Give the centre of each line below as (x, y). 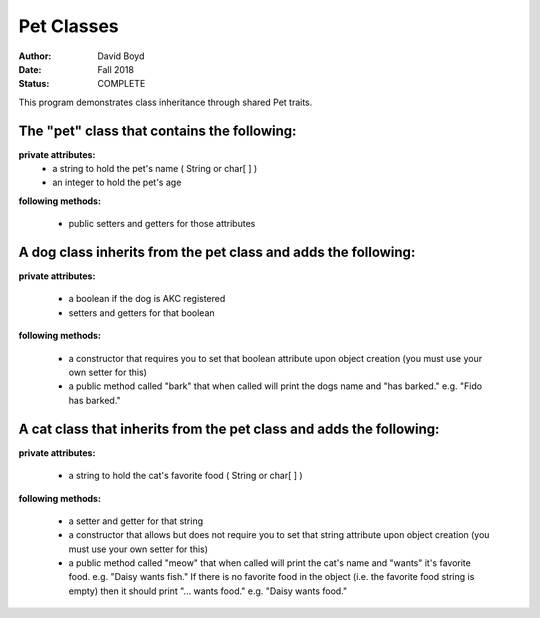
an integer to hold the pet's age (117, 182)
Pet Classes (68, 26)
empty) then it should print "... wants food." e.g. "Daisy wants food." (208, 591)
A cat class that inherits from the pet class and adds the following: (229, 428)
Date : (30, 69)
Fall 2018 (116, 69)
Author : (35, 56)
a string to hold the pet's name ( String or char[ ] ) (155, 169)
